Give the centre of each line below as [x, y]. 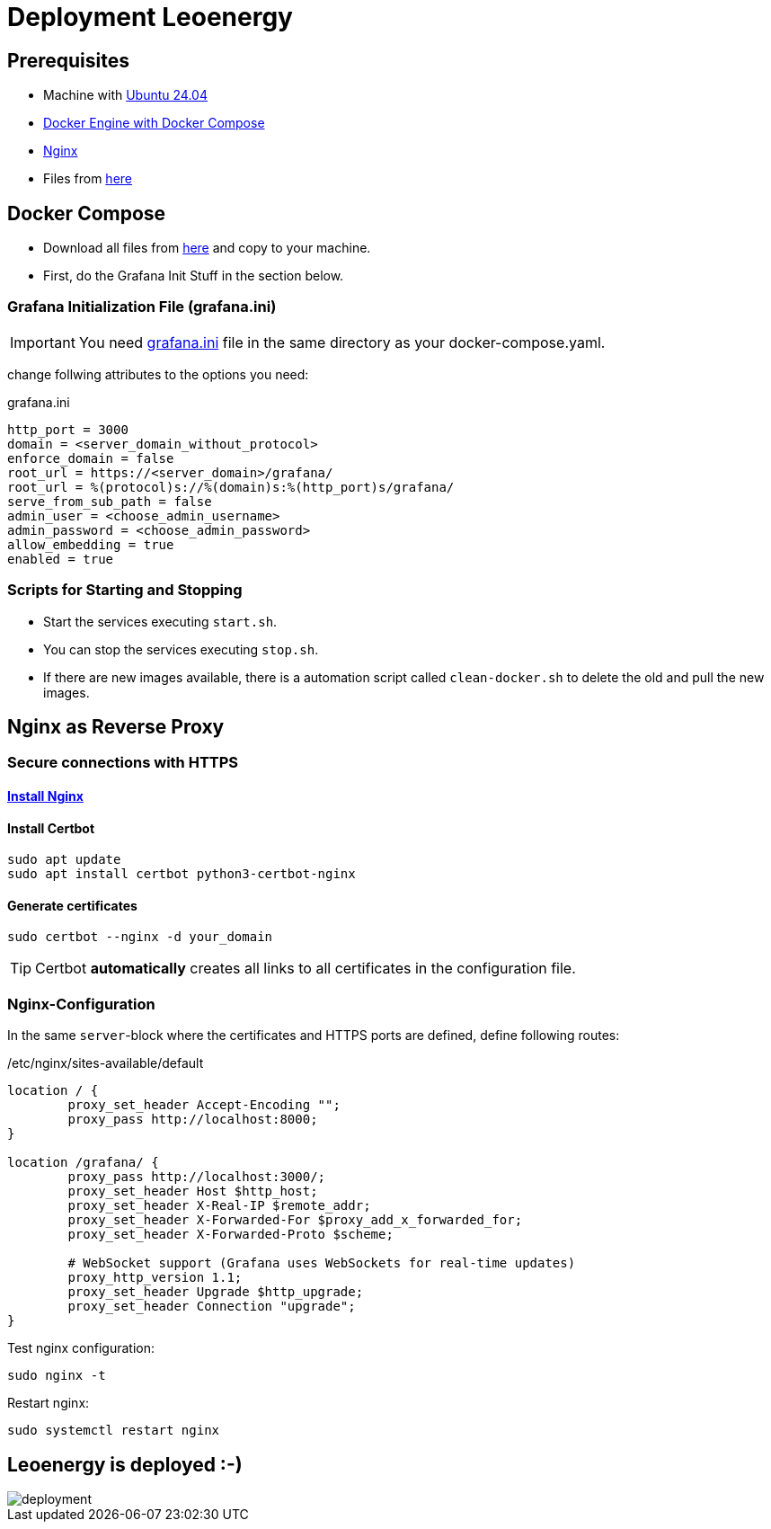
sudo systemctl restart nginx [114, 1431]
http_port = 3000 [68, 429]
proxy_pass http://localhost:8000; [193, 1120]
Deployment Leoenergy [150, 17]
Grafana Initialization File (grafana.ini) [142, 307]
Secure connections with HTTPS [123, 763]
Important [43, 342]
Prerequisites [68, 60]
